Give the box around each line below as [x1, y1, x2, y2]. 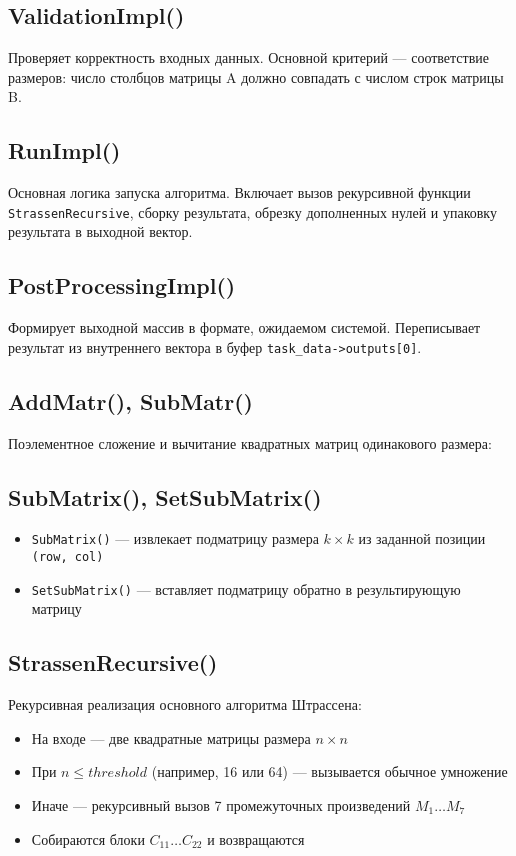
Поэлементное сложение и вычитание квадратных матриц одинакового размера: [8, 432, 492, 453]
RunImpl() [8, 135, 121, 166]
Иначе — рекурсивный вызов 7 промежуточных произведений [31, 795, 411, 816]
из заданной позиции [358, 528, 486, 549]
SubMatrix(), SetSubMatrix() [8, 481, 322, 512]
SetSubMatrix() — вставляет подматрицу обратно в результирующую [31, 578, 461, 599]
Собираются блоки [31, 828, 145, 849]
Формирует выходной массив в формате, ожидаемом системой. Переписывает [8, 317, 481, 338]
